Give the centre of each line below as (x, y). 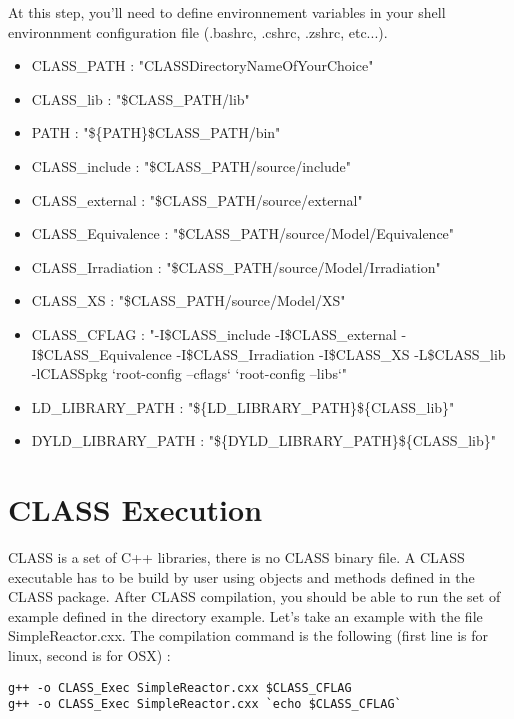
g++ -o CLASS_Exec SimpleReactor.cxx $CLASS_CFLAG (180, 687)
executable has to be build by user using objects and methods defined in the (241, 576)
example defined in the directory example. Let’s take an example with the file (245, 615)
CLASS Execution (135, 509)
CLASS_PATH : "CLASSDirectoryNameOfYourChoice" (202, 65)
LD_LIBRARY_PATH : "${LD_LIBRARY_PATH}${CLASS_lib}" (243, 406)
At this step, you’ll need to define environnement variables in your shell (227, 12)
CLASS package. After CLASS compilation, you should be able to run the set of (254, 596)
